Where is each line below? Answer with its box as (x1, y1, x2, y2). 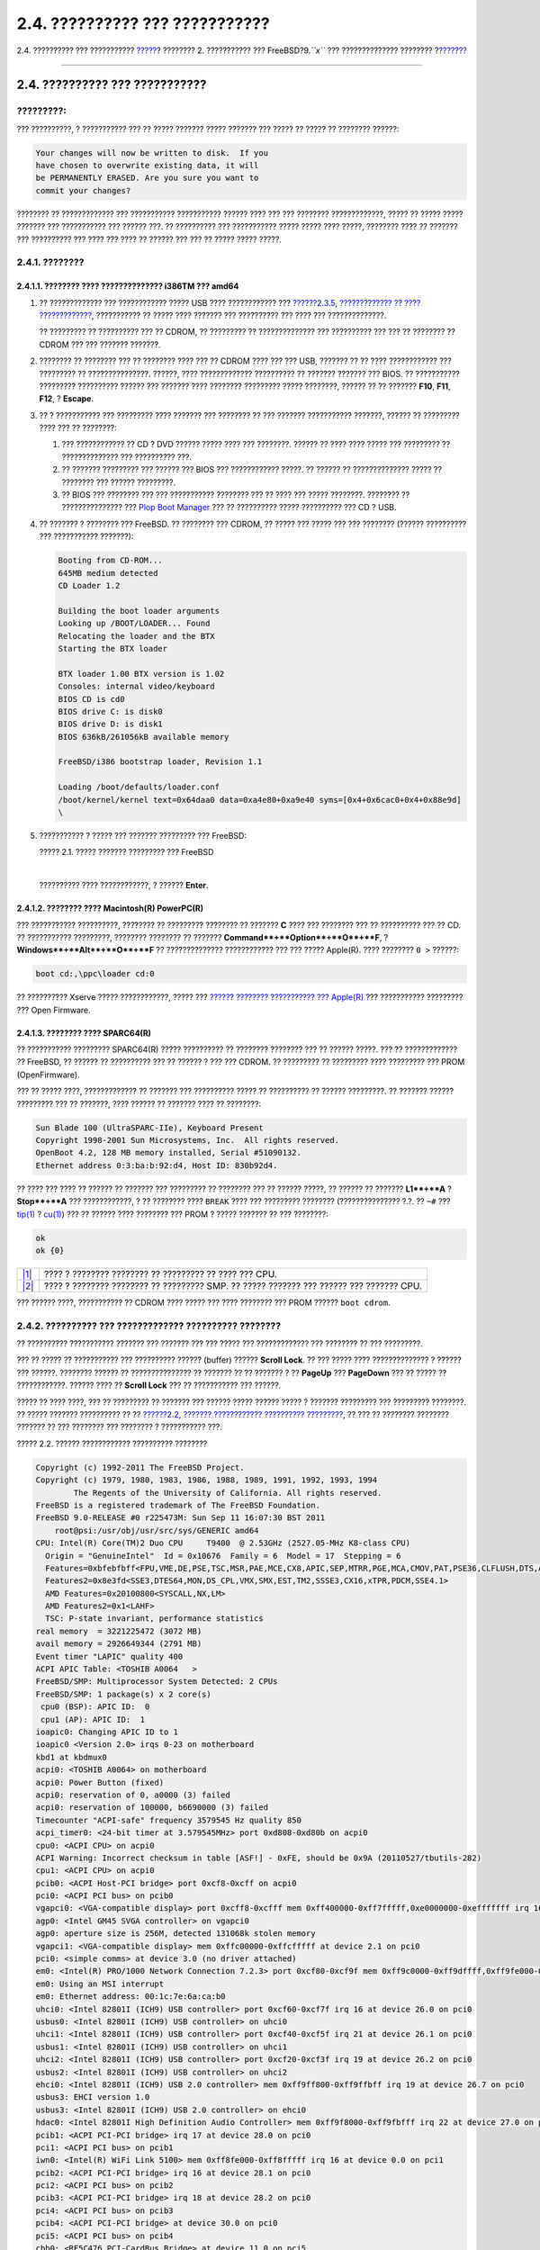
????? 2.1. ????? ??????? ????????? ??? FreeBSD (39, 847, 214, 858)
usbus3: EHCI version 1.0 (35, 2092, 150, 2102)
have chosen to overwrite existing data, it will (35, 160, 259, 171)
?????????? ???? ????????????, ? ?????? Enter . (39, 880, 209, 891)
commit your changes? (35, 185, 131, 195)
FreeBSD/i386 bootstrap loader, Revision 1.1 (58, 757, 263, 767)
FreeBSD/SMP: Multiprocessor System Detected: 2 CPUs (35, 1677, 278, 1687)
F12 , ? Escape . (39, 393, 94, 404)
